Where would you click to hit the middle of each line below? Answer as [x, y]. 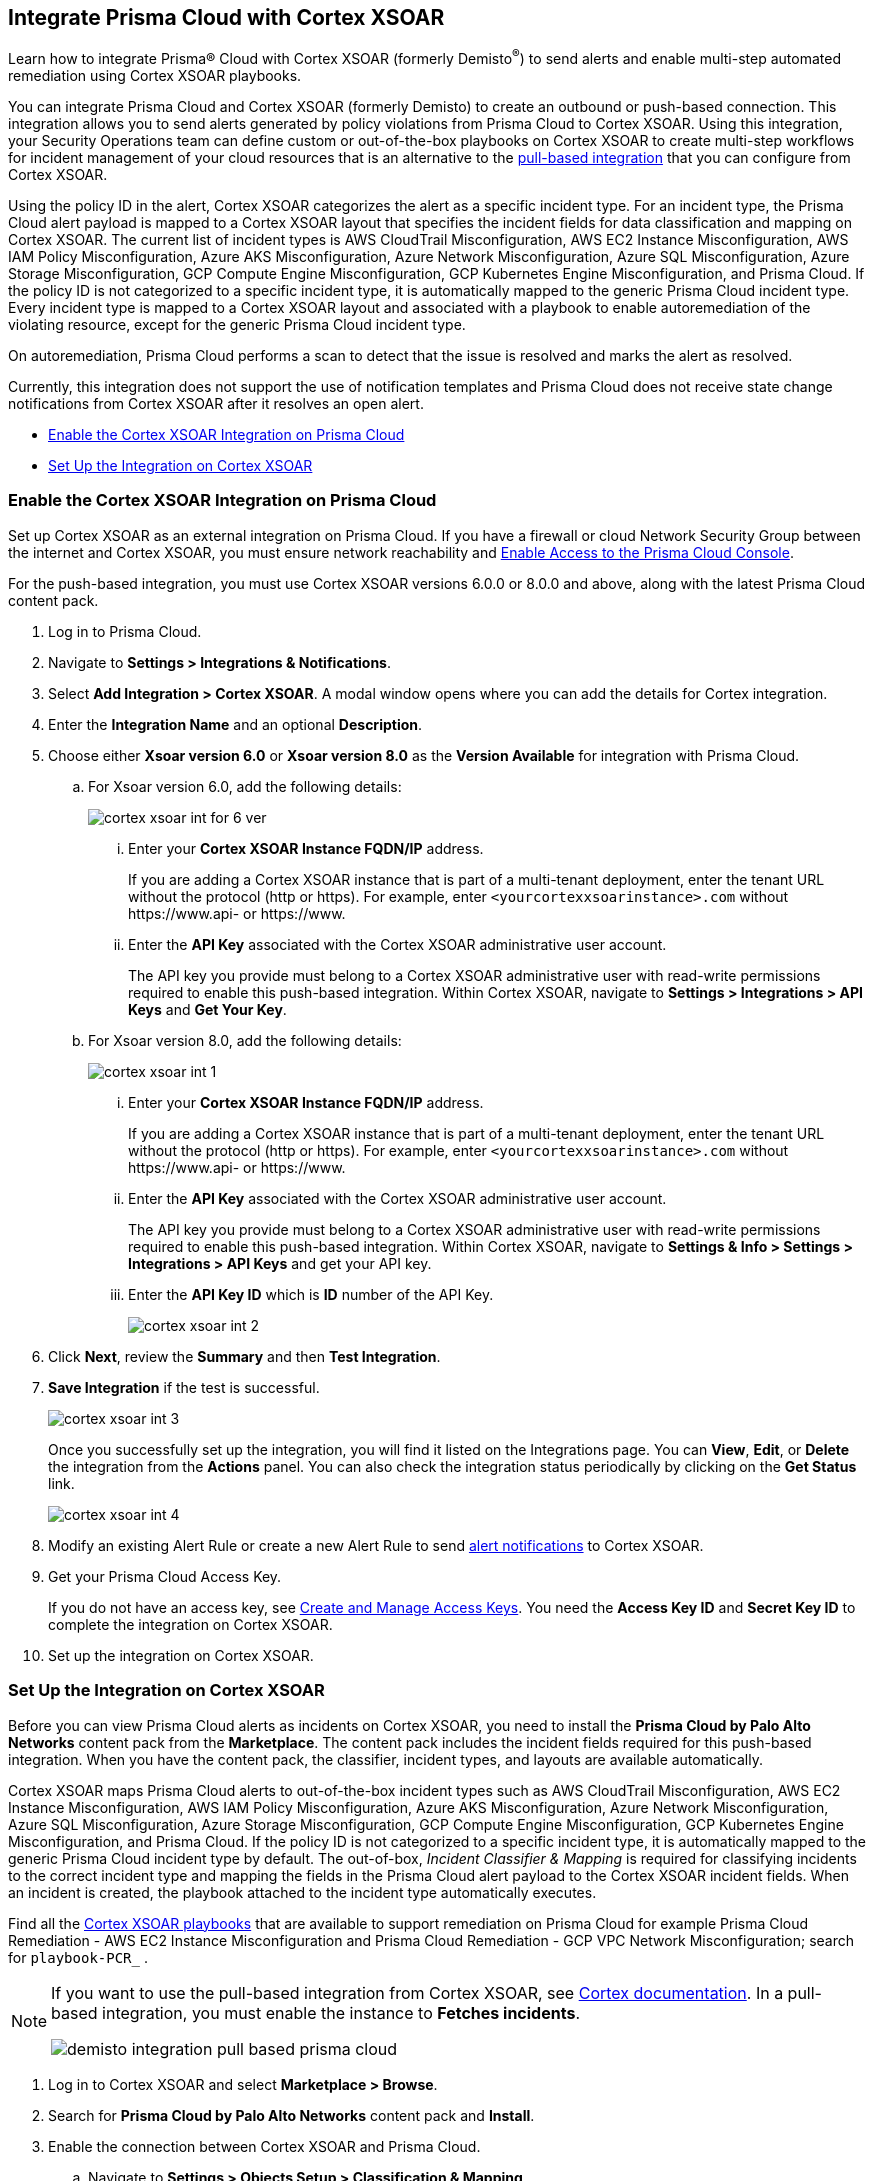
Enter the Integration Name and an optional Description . [235, 724]
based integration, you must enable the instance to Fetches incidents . [315, 2012]
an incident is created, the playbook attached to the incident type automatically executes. [302, 1892]
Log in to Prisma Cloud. [125, 631]
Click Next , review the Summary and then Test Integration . [244, 1356]
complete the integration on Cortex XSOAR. [190, 1624]
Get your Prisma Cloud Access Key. [165, 1576]
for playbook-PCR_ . [78, 1957]
